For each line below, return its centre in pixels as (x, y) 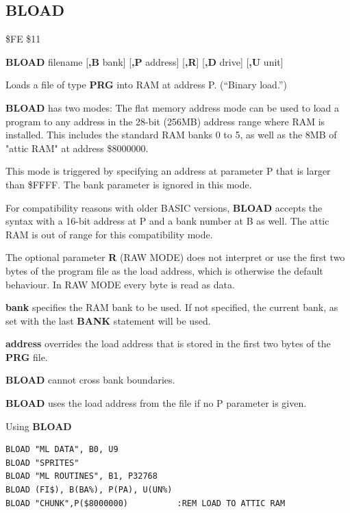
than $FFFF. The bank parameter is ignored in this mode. (129, 184)
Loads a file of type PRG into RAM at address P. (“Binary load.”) (146, 85)
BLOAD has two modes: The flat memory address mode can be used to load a (173, 107)
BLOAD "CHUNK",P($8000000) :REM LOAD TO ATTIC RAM (146, 503)
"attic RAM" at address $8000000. (77, 148)
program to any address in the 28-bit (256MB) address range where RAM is (165, 121)
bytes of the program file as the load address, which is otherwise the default (164, 270)
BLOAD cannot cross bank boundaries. (90, 380)
